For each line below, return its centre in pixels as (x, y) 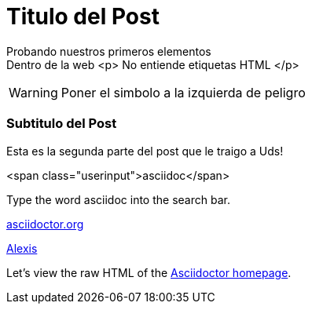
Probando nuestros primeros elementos (109, 51)
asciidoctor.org (45, 224)
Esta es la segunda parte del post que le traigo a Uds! (145, 151)
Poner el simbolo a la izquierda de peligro (183, 92)
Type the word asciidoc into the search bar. (118, 199)
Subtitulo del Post (62, 124)
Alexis (22, 248)
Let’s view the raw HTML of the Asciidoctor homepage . (149, 272)
